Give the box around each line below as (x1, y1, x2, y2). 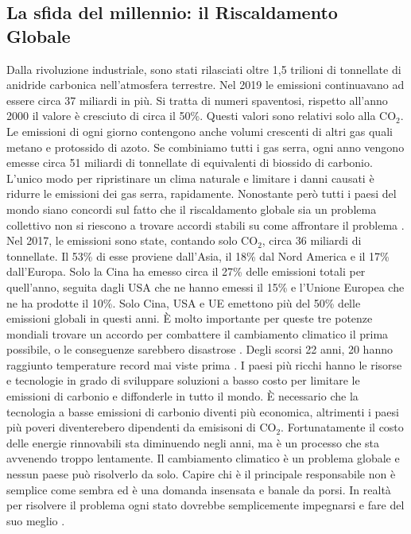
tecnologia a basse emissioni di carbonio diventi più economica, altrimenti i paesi (6, 403, 399, 420)
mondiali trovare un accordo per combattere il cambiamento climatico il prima (6, 325, 389, 342)
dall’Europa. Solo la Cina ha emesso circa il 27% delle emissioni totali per (6, 263, 366, 280)
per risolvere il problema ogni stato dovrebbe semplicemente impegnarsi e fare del (6, 497, 405, 513)
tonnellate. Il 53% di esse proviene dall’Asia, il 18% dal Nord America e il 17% (6, 247, 390, 264)
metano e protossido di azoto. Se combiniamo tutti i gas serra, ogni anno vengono (6, 138, 405, 155)
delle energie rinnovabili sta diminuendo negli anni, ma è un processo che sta (6, 434, 380, 451)
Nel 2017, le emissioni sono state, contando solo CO (6, 232, 258, 249)
